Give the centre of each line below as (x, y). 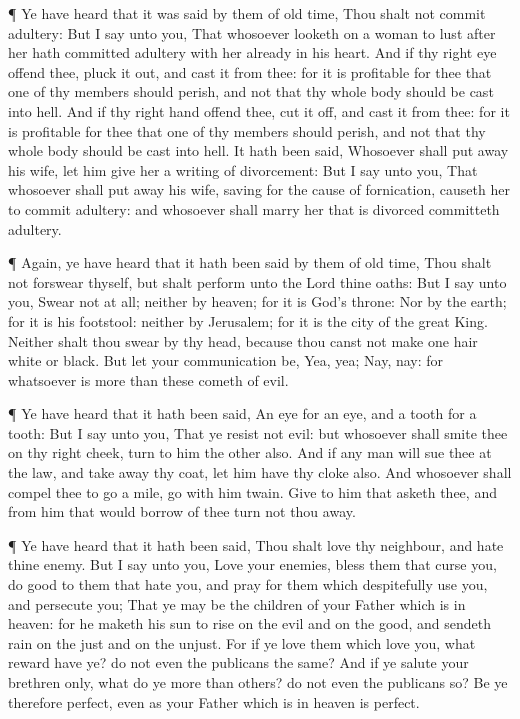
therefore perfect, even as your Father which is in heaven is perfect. (214, 701)
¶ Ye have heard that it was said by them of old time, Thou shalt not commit (247, 13)
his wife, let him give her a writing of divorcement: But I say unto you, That (243, 169)
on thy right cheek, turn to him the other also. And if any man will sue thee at (250, 452)
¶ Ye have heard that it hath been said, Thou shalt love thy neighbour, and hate (256, 544)
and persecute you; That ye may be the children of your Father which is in (237, 603)
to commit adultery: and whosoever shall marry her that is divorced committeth (254, 208)
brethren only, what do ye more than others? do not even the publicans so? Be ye (258, 682)
